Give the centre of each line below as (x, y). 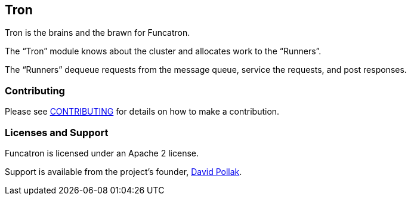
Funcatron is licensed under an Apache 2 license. (102, 153)
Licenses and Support (57, 132)
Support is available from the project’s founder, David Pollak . (123, 171)
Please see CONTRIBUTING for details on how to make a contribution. (142, 112)
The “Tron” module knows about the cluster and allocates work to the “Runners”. (163, 51)
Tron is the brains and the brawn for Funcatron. (98, 33)
